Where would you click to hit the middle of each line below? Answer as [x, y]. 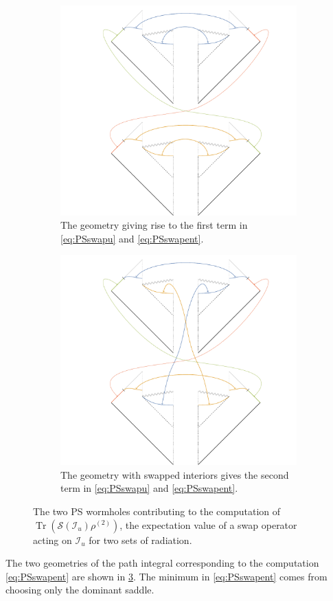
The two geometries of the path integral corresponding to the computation [162, 563]
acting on [53, 540]
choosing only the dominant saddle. [80, 590]
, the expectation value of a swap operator [208, 524]
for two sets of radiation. [140, 540]
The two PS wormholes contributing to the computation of [157, 511]
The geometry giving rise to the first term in [154, 225]
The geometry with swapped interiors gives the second [175, 474]
